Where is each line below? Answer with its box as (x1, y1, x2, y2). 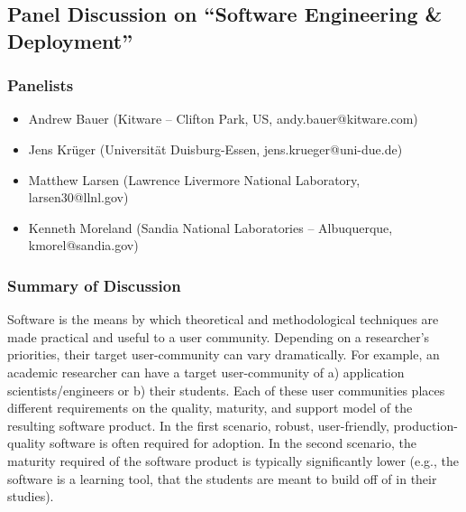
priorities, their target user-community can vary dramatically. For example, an (7, 345, 440, 364)
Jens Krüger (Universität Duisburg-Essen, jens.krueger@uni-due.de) (28, 139, 403, 158)
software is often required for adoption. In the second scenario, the (50, 433, 416, 452)
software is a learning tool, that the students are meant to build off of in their (7, 469, 437, 488)
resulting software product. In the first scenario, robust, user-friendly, (7, 415, 389, 434)
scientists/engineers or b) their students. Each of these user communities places (7, 380, 445, 399)
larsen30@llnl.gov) (28, 188, 129, 207)
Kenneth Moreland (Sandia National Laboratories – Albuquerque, (28, 218, 393, 237)
